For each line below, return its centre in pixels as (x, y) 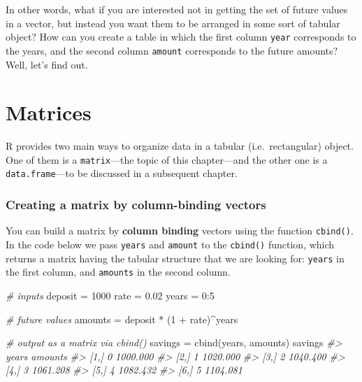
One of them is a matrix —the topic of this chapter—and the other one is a (167, 159)
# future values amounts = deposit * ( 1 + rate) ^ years (122, 319)
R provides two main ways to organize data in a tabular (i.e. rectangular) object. (180, 146)
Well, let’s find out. (47, 64)
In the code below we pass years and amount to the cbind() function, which (170, 244)
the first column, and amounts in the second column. (118, 272)
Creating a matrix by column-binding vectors (136, 205)
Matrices (49, 112)
